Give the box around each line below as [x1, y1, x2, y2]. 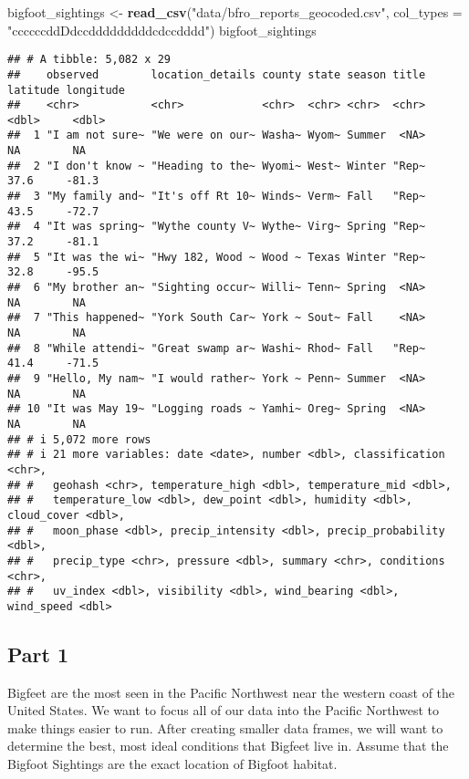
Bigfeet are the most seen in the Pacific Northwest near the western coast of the [7, 682, 455, 701]
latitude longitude [7, 83, 125, 97]
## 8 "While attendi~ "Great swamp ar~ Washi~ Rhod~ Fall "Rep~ [7, 341, 426, 355]
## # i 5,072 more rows [7, 432, 151, 446]
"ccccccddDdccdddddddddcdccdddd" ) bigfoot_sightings [7, 20, 317, 39]
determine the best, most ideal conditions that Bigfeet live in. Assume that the [7, 736, 449, 755]
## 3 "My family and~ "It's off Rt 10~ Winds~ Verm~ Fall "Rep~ [7, 190, 426, 203]
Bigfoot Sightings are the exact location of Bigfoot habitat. [7, 754, 338, 774]
